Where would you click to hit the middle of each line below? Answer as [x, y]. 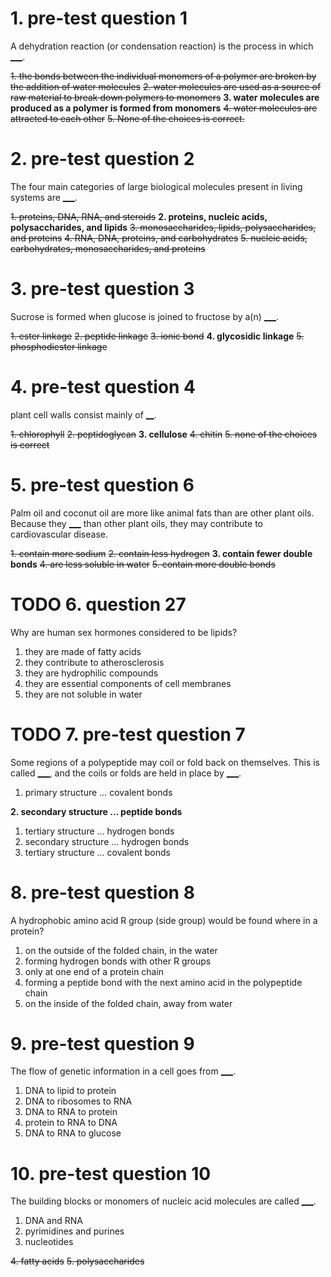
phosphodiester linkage [59, 346]
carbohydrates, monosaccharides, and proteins [108, 248]
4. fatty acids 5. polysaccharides [77, 1261]
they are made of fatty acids [83, 651]
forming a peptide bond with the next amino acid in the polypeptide [163, 982]
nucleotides [49, 1242]
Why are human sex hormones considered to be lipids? [124, 632]
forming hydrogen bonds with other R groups [118, 961]
